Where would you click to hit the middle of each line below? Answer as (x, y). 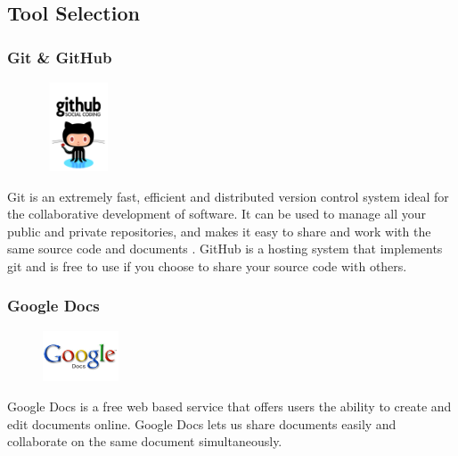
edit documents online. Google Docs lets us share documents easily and (202, 423)
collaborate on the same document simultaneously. (145, 441)
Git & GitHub (60, 57)
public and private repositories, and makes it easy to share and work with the (219, 231)
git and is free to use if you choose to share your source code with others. (207, 265)
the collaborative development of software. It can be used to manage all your (217, 214)
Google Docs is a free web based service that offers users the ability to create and (229, 406)
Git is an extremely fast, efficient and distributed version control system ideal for (228, 196)
